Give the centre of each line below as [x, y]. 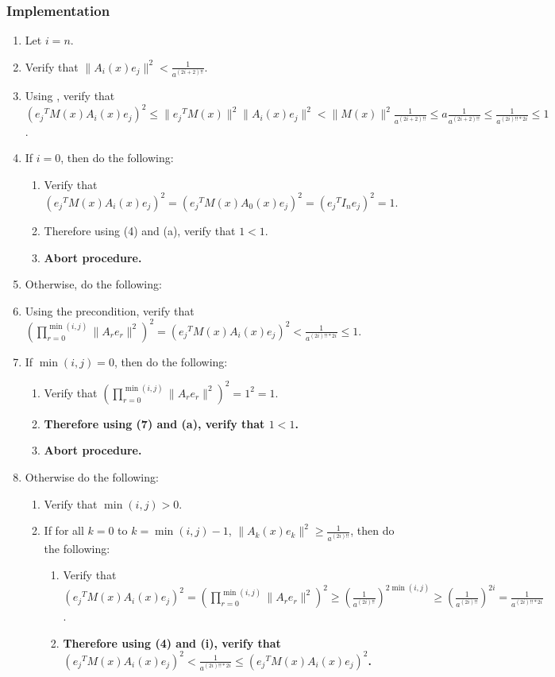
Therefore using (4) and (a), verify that [140, 230]
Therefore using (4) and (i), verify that [172, 642]
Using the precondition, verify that [110, 310]
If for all [64, 530]
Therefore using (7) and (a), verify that [154, 423]
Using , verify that [70, 96]
